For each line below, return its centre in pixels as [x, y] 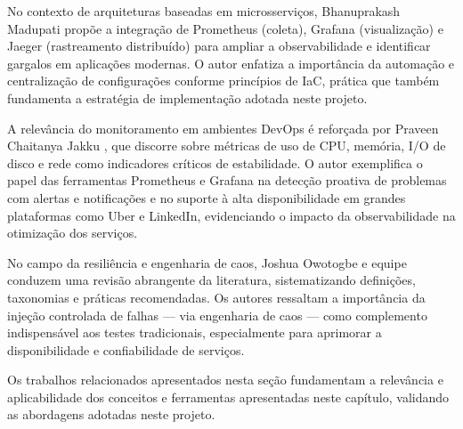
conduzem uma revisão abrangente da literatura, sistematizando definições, [211, 280]
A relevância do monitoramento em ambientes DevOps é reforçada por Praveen [223, 128]
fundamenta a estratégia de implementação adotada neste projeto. [187, 97]
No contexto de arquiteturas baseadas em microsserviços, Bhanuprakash [204, 11]
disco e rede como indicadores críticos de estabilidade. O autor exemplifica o [215, 162]
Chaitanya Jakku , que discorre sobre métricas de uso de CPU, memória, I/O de [227, 146]
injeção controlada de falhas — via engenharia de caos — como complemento [217, 315]
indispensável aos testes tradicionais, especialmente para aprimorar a [195, 332]
